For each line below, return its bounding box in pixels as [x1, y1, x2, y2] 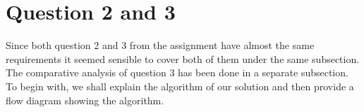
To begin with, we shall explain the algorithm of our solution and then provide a [6, 78, 354, 93]
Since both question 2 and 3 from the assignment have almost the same [6, 38, 315, 52]
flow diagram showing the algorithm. [6, 92, 164, 107]
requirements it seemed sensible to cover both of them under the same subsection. [6, 51, 360, 66]
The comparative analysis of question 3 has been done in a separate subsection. [6, 65, 348, 80]
